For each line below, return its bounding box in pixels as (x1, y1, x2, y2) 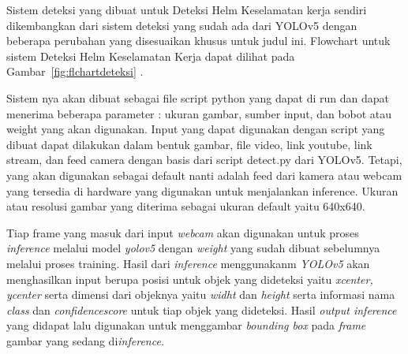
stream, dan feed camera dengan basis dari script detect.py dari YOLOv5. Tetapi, (6, 151, 402, 168)
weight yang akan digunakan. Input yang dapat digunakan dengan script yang (6, 121, 385, 137)
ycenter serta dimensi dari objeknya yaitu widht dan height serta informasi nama (6, 286, 395, 303)
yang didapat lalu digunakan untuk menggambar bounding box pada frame (6, 317, 366, 334)
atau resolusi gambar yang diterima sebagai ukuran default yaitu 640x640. (6, 198, 365, 214)
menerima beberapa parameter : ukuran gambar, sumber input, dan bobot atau (6, 105, 392, 121)
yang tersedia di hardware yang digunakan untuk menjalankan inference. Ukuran (6, 182, 399, 199)
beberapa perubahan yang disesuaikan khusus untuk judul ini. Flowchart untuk (6, 32, 391, 49)
